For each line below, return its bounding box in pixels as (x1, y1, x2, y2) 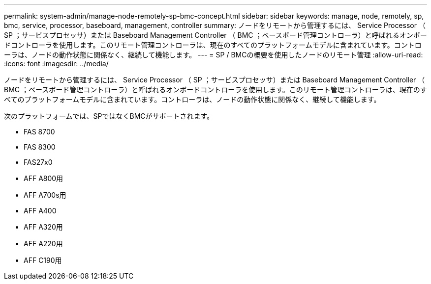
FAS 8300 (24, 143, 56, 151)
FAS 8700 (24, 128, 55, 136)
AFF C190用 (24, 256, 62, 264)
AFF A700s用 (24, 191, 66, 199)
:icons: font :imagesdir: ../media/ (4, 59, 109, 68)
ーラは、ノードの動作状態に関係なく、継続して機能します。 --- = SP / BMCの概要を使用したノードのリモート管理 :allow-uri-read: (4, 51, 423, 59)
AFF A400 (24, 207, 57, 215)
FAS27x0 (24, 158, 53, 166)
